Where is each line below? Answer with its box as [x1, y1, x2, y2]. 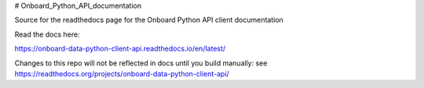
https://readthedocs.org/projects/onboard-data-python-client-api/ [14, 69, 229, 78]
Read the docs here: [14, 30, 80, 39]
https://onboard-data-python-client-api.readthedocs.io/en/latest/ [14, 44, 226, 54]
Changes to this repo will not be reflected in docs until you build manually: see [14, 58, 268, 68]
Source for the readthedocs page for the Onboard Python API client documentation [14, 16, 284, 25]
